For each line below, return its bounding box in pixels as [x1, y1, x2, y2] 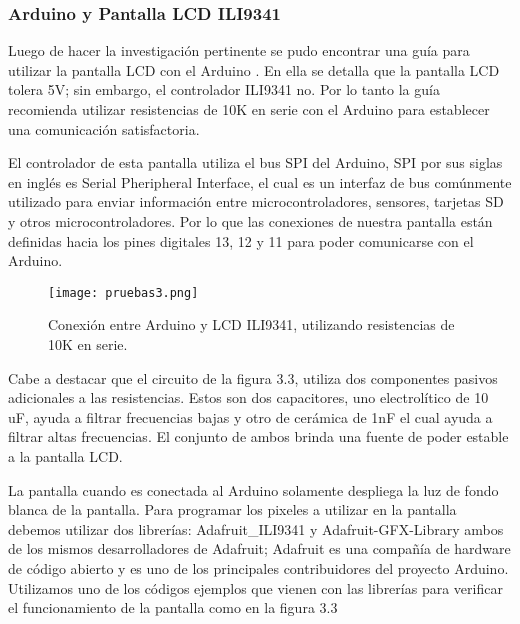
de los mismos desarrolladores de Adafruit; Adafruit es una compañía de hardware [8, 538, 511, 559]
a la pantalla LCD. [8, 445, 123, 466]
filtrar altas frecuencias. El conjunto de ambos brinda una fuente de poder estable [8, 426, 509, 447]
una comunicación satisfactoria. [8, 118, 200, 139]
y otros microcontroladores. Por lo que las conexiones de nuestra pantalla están [8, 210, 493, 231]
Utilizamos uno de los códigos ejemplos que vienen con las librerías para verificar [8, 577, 503, 598]
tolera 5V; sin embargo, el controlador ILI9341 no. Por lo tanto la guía [8, 79, 440, 100]
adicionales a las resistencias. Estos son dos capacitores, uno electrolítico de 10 [8, 387, 489, 408]
